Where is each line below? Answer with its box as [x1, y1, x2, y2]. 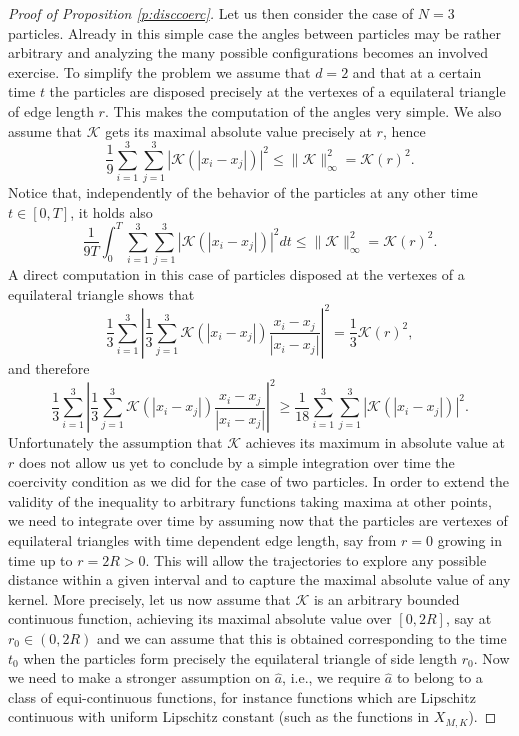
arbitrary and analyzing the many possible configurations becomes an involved [8, 42, 489, 63]
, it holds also [70, 201, 153, 222]
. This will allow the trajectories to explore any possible [145, 549, 487, 570]
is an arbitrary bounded [313, 588, 460, 609]
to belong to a [396, 667, 483, 688]
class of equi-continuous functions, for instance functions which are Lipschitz [8, 686, 476, 707]
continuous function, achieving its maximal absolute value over [8, 608, 392, 629]
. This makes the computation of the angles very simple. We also [104, 100, 502, 121]
